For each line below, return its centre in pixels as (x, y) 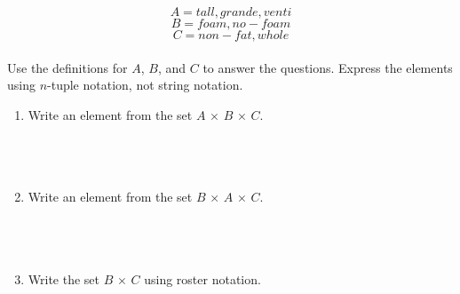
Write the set (64, 278)
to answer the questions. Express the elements (328, 67)
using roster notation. (202, 278)
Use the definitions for (67, 67)
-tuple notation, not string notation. (145, 85)
